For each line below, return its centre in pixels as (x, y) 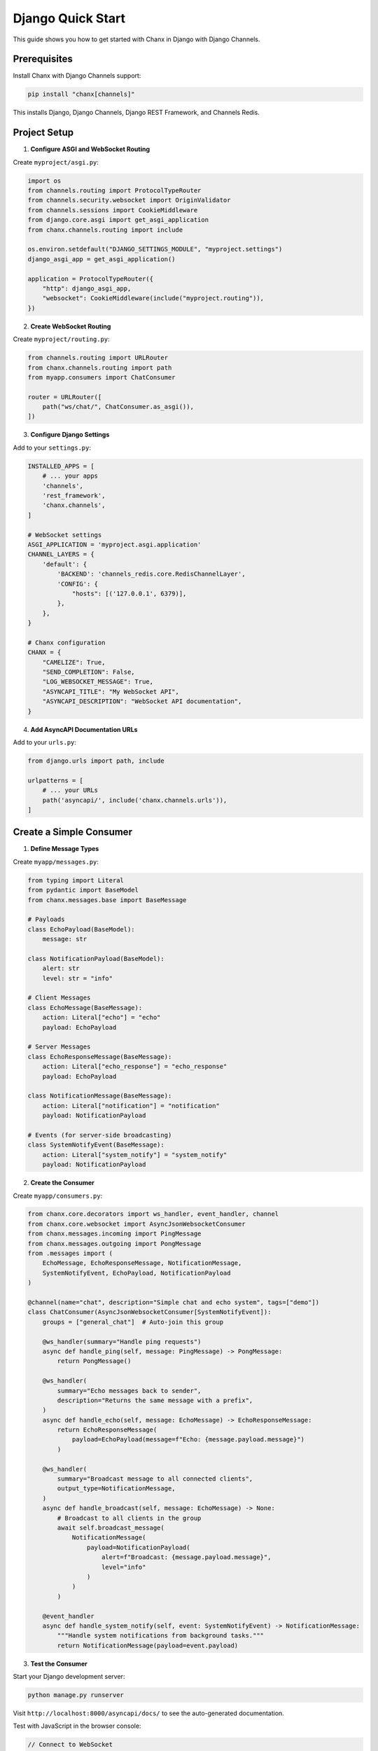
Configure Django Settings (70, 435)
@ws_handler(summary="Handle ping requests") (122, 1342)
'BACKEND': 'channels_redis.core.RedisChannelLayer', (151, 574)
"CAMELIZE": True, (74, 662)
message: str (65, 939)
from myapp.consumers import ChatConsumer (101, 377)
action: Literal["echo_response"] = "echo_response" (135, 1067)
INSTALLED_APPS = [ (61, 466)
